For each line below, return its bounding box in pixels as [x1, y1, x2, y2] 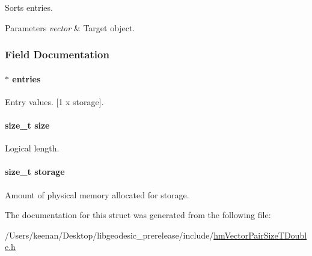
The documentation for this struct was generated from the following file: [5, 209, 271, 221]
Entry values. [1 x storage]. [5, 95, 104, 108]
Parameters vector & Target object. [5, 21, 135, 34]
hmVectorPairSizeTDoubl [213, 228, 307, 241]
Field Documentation [5, 47, 109, 62]
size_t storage [5, 165, 65, 178]
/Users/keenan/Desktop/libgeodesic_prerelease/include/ [5, 228, 214, 241]
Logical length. [5, 142, 60, 154]
